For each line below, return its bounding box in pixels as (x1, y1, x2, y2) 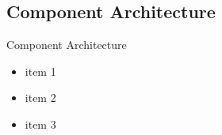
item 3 (25, 115, 56, 132)
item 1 (25, 62, 56, 79)
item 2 (25, 89, 56, 106)
